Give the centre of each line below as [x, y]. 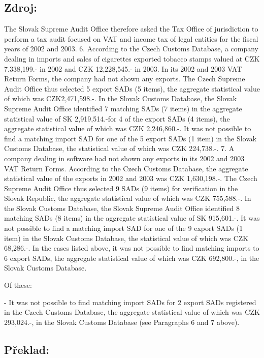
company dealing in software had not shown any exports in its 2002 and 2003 [124, 158]
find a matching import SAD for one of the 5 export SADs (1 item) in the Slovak [130, 138]
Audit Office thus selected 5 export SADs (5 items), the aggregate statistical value [132, 88]
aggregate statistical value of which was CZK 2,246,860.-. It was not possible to [128, 128]
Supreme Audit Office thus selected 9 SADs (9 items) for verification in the [121, 188]
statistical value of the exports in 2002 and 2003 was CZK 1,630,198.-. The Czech [131, 178]
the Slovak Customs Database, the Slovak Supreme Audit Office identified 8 [122, 208]
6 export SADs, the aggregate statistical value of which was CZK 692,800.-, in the [132, 258]
